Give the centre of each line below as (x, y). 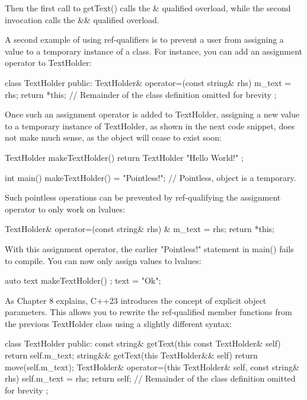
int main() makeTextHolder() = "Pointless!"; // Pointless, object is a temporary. (151, 177)
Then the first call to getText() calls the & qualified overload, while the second (148, 8)
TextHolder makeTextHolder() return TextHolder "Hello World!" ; (124, 157)
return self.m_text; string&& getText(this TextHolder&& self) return (131, 355)
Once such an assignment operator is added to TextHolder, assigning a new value (152, 114)
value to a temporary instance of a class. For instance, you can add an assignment (154, 51)
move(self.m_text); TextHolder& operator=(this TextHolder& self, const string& (152, 366)
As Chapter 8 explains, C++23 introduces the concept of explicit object (136, 300)
